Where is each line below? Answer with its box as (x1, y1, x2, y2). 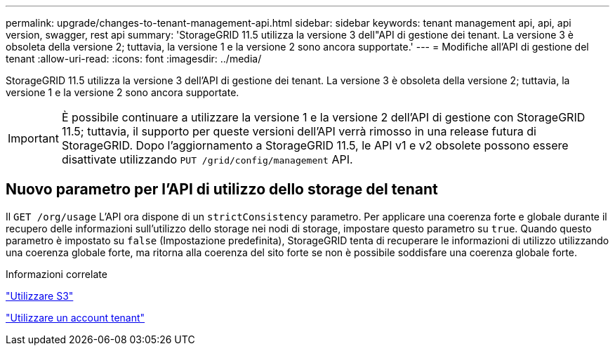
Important (8, 131, 59, 145)
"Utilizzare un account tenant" (6, 311, 145, 324)
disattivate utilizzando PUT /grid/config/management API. (61, 152, 353, 166)
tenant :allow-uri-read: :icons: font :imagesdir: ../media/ (6, 53, 262, 65)
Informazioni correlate (6, 267, 107, 280)
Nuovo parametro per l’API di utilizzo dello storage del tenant (6, 180, 438, 199)
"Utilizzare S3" (6, 289, 74, 302)
